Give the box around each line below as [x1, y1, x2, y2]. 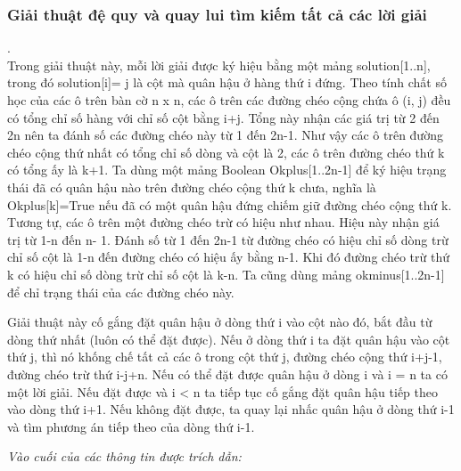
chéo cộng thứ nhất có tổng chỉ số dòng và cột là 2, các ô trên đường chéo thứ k [7, 142, 445, 161]
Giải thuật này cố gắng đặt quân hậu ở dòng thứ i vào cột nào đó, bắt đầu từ [7, 313, 432, 331]
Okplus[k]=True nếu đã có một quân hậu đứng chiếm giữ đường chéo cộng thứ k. [7, 195, 452, 214]
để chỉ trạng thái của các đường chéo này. [7, 282, 235, 301]
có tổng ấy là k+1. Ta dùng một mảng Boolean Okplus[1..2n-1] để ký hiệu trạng [7, 160, 447, 179]
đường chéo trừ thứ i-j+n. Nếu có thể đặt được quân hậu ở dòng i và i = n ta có [7, 364, 448, 383]
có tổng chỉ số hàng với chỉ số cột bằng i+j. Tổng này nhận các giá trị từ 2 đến [7, 108, 440, 126]
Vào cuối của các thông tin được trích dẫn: [7, 447, 242, 466]
